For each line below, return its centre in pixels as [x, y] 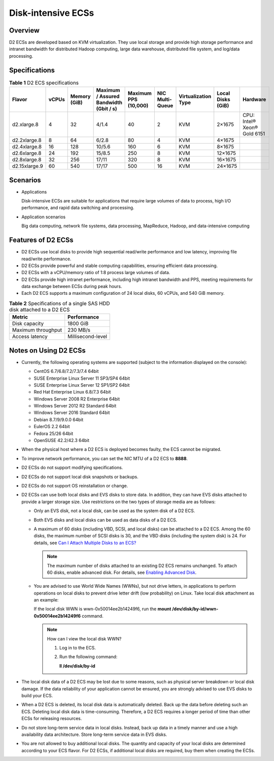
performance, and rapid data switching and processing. [78, 208]
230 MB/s [79, 330]
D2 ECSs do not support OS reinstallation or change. [75, 485]
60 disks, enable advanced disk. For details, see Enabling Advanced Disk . [122, 572]
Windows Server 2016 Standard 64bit [72, 413]
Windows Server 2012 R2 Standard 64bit [75, 406]
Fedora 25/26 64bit [53, 433]
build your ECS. [37, 695]
